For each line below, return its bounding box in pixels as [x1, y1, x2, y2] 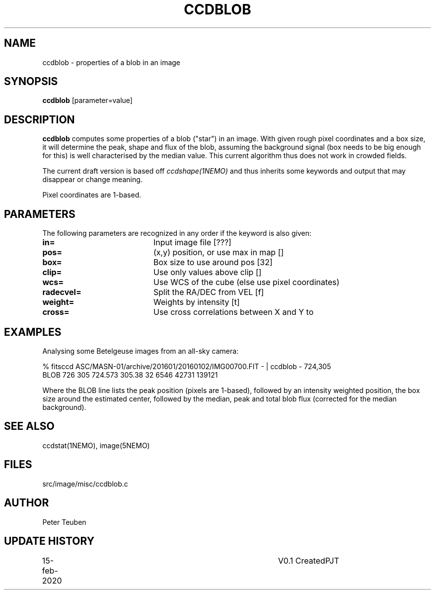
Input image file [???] [153, 237, 231, 248]
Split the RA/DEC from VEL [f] [153, 287, 264, 297]
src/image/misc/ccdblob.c [42, 479, 128, 488]
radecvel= [42, 287, 81, 297]
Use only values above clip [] [153, 267, 262, 278]
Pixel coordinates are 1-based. [42, 191, 142, 199]
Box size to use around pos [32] [153, 257, 273, 268]
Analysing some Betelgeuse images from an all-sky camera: [42, 346, 239, 355]
